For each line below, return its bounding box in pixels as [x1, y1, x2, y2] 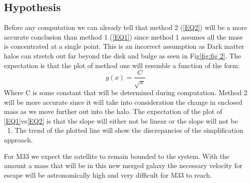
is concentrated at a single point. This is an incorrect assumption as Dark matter [4, 41, 244, 51]
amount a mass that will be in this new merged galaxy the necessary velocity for [4, 160, 243, 170]
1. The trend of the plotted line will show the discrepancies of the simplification [7, 125, 243, 135]
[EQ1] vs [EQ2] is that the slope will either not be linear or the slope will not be [4, 115, 238, 126]
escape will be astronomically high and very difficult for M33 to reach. [4, 169, 212, 180]
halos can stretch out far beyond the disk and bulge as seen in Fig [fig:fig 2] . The [4, 50, 241, 60]
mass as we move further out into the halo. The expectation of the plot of [4, 106, 222, 116]
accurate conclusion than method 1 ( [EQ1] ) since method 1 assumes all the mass [4, 31, 243, 42]
